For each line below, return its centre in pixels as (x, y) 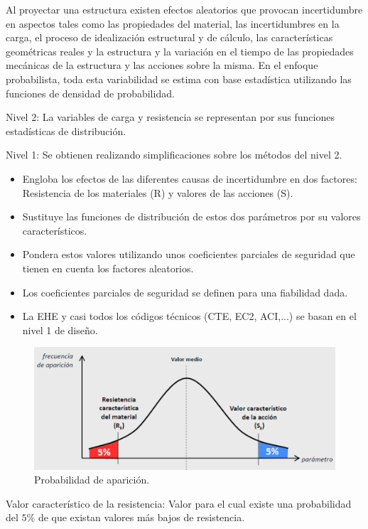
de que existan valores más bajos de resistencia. (141, 517)
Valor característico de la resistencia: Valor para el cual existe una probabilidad (179, 503)
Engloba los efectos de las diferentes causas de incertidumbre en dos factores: (190, 178)
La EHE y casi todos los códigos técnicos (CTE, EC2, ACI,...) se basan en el (189, 316)
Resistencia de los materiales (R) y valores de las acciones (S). (158, 192)
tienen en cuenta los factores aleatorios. (108, 268)
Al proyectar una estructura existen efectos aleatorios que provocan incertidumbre (184, 9)
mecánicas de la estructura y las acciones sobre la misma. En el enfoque (162, 65)
